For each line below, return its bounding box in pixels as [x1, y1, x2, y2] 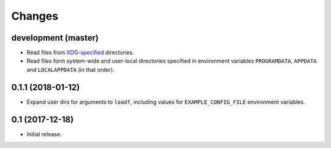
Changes [11, 9, 58, 23]
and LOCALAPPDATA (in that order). [26, 66, 115, 73]
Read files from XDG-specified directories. [26, 49, 134, 56]
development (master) [11, 33, 99, 43]
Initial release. [26, 130, 62, 138]
